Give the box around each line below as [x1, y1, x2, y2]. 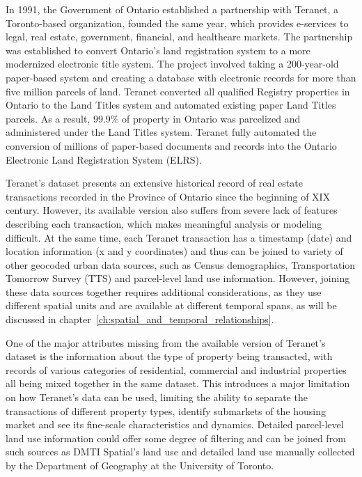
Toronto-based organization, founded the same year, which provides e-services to [6, 15, 349, 30]
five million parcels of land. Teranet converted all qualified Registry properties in [6, 84, 350, 98]
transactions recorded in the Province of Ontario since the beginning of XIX [6, 189, 331, 203]
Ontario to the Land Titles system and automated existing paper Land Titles [6, 97, 336, 112]
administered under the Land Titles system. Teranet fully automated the [6, 125, 317, 139]
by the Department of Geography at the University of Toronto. [6, 458, 274, 472]
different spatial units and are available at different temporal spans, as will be [6, 298, 337, 313]
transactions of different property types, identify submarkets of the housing [6, 403, 326, 418]
